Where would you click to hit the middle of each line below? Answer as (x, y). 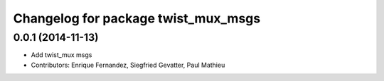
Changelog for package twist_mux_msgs (137, 18)
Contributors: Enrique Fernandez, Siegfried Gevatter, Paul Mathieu (128, 65)
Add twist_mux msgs (62, 55)
